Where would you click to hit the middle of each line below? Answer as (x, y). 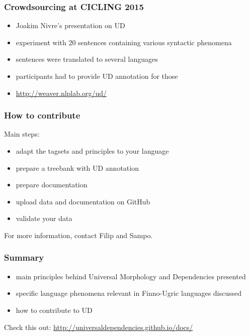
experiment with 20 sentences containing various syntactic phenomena (124, 42)
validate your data (44, 218)
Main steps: (22, 134)
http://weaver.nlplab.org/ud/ (61, 93)
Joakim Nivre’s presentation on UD (70, 25)
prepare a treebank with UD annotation (77, 167)
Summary (24, 257)
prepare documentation (52, 185)
